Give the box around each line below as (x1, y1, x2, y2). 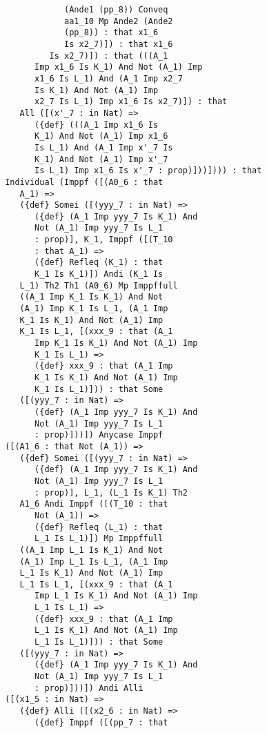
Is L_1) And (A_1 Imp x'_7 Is (34, 142, 173, 153)
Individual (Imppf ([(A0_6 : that (5, 177, 164, 187)
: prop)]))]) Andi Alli (34, 683, 144, 693)
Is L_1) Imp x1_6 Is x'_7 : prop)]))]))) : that (34, 166, 262, 176)
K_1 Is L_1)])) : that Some (34, 384, 164, 394)
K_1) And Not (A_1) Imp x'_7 (34, 154, 168, 164)
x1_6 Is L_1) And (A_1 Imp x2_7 (34, 73, 183, 84)
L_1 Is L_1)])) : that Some (34, 637, 164, 647)
